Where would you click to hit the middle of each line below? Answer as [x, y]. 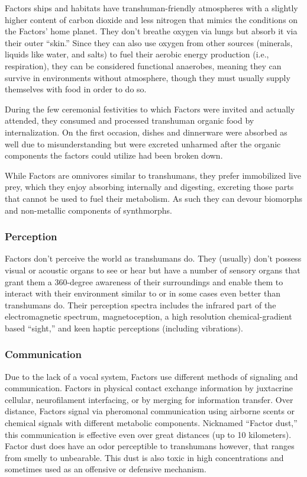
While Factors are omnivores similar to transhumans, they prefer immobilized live [153, 175]
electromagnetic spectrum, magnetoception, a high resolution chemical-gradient [148, 316]
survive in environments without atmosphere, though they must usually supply [148, 77]
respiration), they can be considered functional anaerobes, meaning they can [143, 65]
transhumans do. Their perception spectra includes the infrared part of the [140, 304]
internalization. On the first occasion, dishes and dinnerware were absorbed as [146, 132]
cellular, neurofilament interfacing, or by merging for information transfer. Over [149, 399]
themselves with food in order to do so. [76, 89]
